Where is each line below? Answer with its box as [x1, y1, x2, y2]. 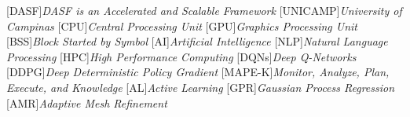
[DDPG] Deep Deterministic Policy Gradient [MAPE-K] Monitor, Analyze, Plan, [6, 64, 390, 80]
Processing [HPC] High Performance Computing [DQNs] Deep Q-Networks [6, 48, 357, 64]
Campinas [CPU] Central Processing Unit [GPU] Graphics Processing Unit [6, 17, 357, 34]
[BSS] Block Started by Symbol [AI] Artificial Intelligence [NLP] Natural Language [6, 33, 388, 49]
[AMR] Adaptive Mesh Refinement [6, 94, 167, 111]
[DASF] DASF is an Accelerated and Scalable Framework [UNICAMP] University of [6, 2, 402, 18]
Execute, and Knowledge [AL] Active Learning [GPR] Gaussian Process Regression [6, 79, 395, 95]
